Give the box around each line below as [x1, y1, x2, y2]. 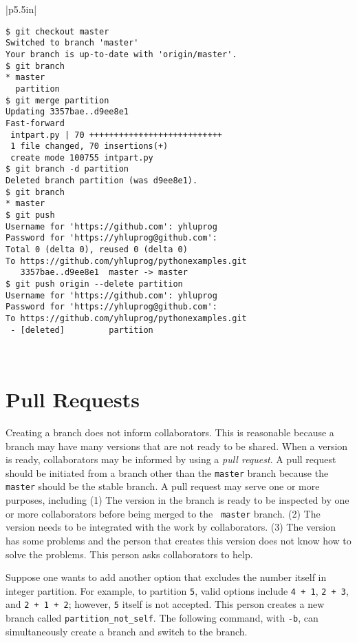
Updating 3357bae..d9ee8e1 [6, 107, 129, 117]
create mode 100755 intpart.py [10, 152, 153, 163]
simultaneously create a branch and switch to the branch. [6, 624, 248, 638]
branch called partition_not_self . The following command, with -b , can [6, 611, 318, 625]
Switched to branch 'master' [6, 38, 139, 48]
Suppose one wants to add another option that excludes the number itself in [6, 570, 327, 584]
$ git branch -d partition [6, 164, 129, 174]
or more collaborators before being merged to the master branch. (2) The [6, 506, 321, 520]
